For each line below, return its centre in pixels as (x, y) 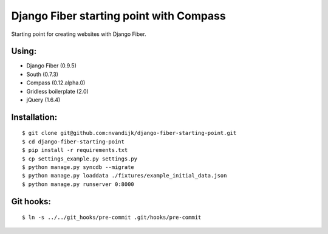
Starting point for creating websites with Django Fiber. (79, 34)
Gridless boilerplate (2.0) (58, 91)
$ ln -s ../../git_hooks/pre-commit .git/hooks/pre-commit (112, 218)
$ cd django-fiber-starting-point (73, 142)
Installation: (34, 117)
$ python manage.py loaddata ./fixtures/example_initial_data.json (125, 176)
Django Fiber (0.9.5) (52, 66)
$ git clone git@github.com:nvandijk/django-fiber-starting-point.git (129, 133)
